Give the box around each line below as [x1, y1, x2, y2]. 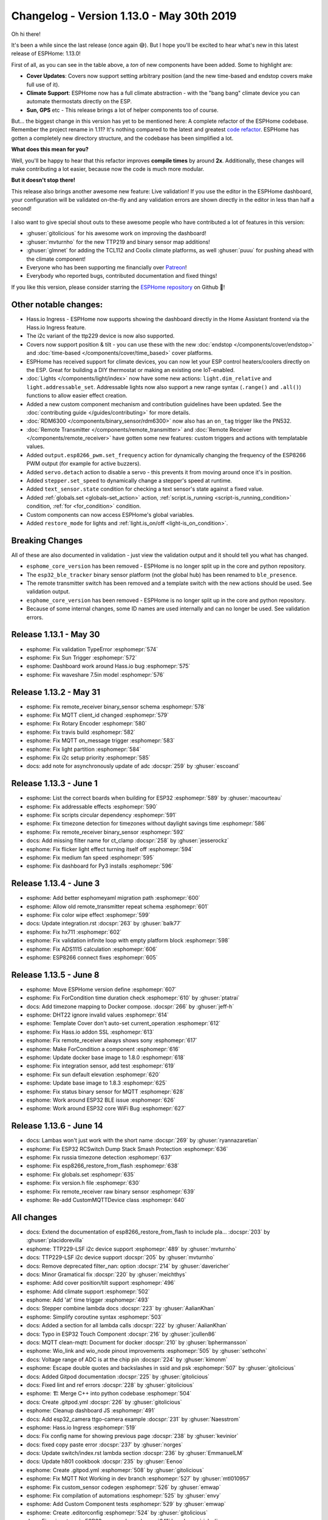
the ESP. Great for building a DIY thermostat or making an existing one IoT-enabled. [26, 366, 235, 373]
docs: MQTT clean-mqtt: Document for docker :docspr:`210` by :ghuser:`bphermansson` [26, 1339, 248, 1346]
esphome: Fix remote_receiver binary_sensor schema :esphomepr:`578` [26, 703, 206, 710]
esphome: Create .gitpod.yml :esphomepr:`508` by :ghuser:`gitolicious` [26, 1466, 204, 1474]
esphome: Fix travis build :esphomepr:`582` [26, 728, 136, 736]
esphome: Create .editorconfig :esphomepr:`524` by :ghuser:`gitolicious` [26, 1508, 208, 1516]
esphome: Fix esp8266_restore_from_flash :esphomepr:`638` [26, 1162, 179, 1170]
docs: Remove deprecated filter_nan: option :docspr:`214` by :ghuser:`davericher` [26, 1262, 230, 1270]
